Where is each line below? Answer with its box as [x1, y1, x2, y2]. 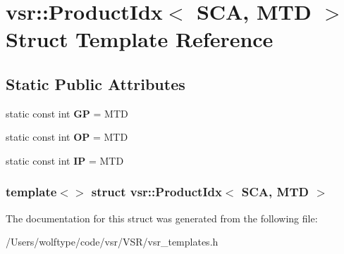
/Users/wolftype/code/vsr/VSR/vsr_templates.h [6, 234, 219, 249]
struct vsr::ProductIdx [91, 183, 222, 201]
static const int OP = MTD [6, 129, 128, 144]
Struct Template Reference [6, 25, 274, 53]
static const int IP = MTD [6, 153, 124, 167]
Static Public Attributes [6, 72, 185, 94]
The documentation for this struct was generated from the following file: [6, 210, 318, 225]
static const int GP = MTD [6, 106, 128, 120]
